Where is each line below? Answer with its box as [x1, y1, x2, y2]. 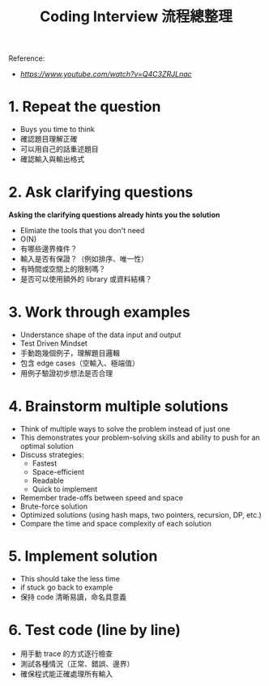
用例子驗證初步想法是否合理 [19, 369, 113, 377]
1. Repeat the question [8, 98, 161, 116]
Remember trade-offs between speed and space [19, 492, 184, 502]
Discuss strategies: [19, 450, 84, 459]
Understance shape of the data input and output [19, 330, 181, 339]
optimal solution [19, 441, 75, 450]
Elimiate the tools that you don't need [19, 226, 145, 236]
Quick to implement [32, 484, 98, 494]
